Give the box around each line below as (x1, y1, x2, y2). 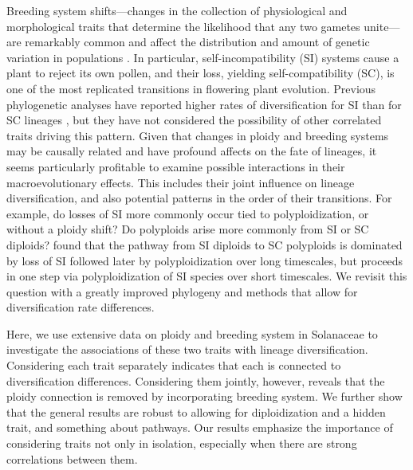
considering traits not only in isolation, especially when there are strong (6, 435, 357, 452)
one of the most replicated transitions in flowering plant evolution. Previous (6, 80, 376, 96)
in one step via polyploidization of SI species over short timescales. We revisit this (6, 268, 407, 284)
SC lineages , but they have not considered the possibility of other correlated (6, 112, 382, 128)
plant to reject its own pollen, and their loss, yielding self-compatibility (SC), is (6, 65, 395, 81)
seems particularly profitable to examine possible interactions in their (6, 158, 345, 174)
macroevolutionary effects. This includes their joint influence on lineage (6, 174, 355, 190)
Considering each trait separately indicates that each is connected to (6, 357, 341, 374)
